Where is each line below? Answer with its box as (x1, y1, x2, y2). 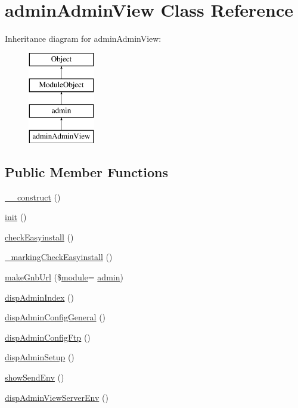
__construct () (5, 190, 61, 203)
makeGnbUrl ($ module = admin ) (5, 271, 123, 283)
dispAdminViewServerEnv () (5, 391, 108, 403)
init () (5, 211, 27, 223)
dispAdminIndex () (5, 290, 74, 303)
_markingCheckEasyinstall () (5, 251, 113, 263)
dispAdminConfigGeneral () (5, 311, 106, 323)
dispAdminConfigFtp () (5, 330, 91, 343)
